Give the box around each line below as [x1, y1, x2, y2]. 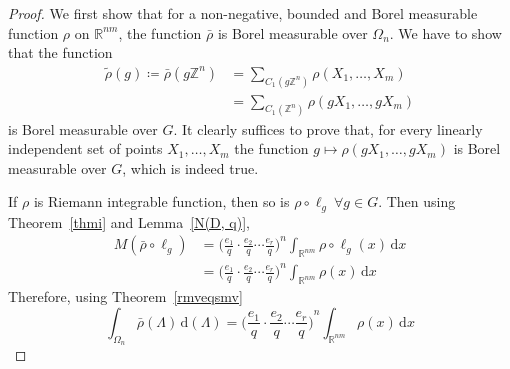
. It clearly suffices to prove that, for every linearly [173, 118, 483, 139]
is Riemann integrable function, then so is [33, 191, 290, 212]
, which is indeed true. [122, 157, 259, 178]
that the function [8, 42, 113, 63]
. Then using [378, 191, 456, 212]
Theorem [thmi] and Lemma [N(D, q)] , [8, 211, 250, 232]
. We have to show [389, 22, 502, 43]
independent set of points [8, 138, 163, 159]
